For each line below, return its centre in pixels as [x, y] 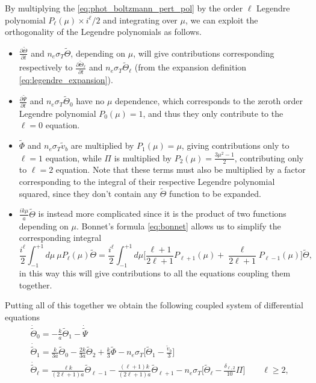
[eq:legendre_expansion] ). [66, 79]
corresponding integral [60, 238]
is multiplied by [143, 157]
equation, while [73, 157]
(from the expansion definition [191, 67]
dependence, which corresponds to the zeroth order [209, 101]
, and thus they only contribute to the [213, 113]
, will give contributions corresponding [204, 53]
